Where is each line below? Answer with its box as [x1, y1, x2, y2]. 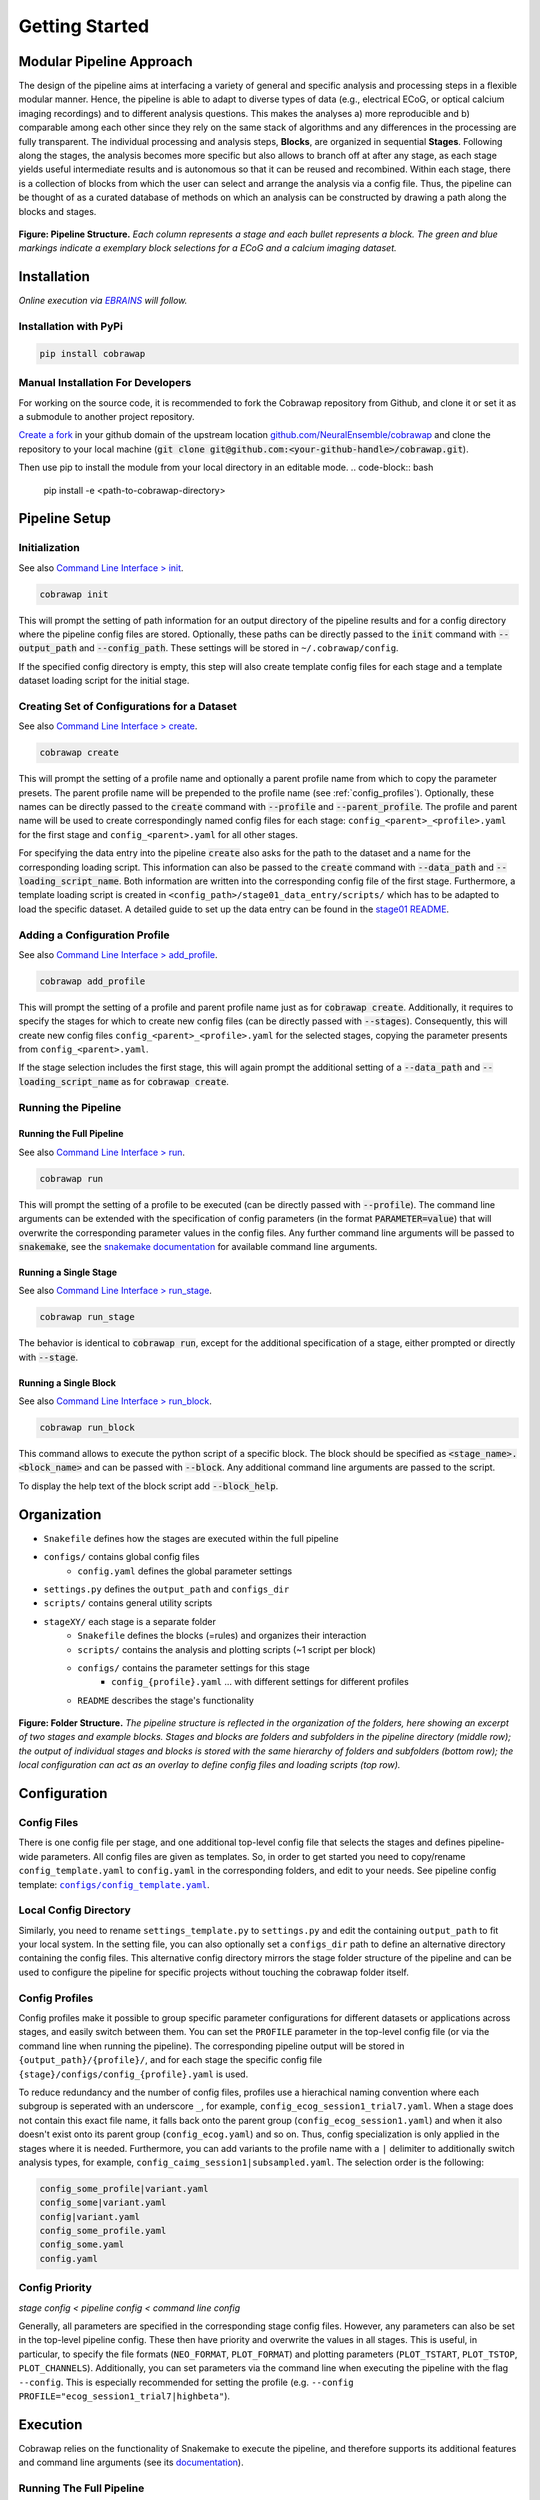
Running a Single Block [18, 1376, 117, 1389]
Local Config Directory [18, 1903, 131, 1917]
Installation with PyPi [18, 320, 124, 334]
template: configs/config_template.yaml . [18, 1878, 210, 1890]
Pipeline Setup [18, 510, 112, 527]
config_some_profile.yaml [39, 2225, 167, 2237]
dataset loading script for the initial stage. [18, 675, 190, 687]
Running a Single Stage [18, 1266, 118, 1278]
